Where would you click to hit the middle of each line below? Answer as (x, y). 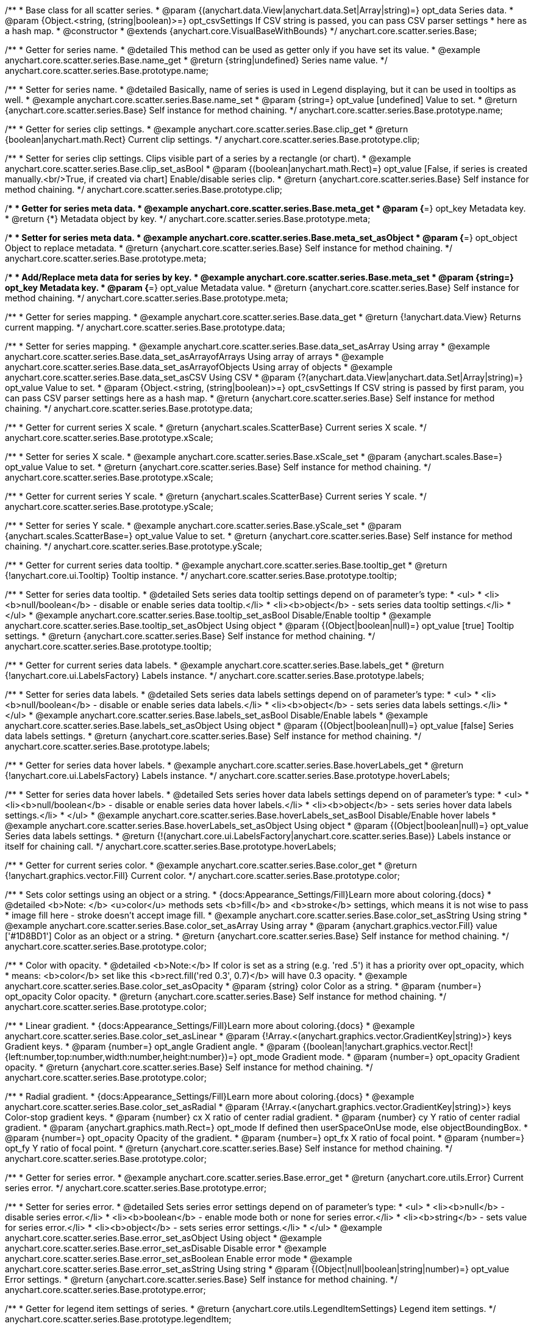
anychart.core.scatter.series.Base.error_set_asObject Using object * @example (164, 1238)
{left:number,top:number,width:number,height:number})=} (121, 1057)
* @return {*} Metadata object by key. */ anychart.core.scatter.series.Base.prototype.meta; (188, 219)
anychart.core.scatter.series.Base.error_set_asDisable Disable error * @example (166, 1248)
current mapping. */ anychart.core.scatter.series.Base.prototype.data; (145, 327)
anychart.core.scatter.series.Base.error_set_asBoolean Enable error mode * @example (179, 1259)
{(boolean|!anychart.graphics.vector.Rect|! (388, 1046)
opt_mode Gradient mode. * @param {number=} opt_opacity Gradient (380, 1057)
